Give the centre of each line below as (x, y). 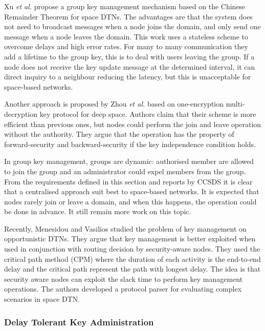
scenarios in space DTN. (42, 299)
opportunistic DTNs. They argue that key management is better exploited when (130, 239)
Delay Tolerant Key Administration (79, 322)
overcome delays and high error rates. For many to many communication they (126, 46)
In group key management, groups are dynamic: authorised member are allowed (129, 161)
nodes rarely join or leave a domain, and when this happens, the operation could (130, 201)
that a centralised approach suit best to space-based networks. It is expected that (132, 191)
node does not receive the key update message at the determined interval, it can (130, 66)
